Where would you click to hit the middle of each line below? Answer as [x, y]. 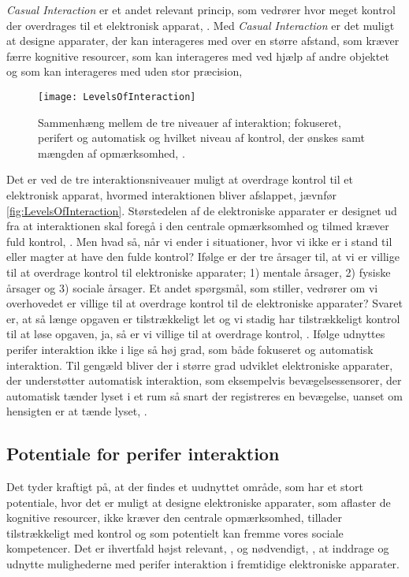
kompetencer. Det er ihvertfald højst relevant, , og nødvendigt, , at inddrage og [198, 548]
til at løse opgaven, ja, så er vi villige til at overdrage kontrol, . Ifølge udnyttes [196, 334]
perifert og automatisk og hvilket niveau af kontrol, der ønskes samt [202, 138]
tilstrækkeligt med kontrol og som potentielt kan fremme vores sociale [175, 532]
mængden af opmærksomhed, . [112, 153]
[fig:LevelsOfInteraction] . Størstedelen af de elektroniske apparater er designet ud [202, 210]
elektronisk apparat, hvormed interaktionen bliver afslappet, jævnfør [171, 195]
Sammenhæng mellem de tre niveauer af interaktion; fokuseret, [190, 122]
